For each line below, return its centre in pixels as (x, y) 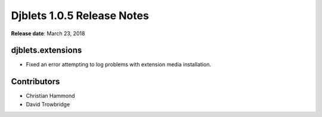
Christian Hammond (50, 96)
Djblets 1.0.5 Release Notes (80, 16)
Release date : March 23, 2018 (48, 33)
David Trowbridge (48, 104)
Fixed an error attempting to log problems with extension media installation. (119, 64)
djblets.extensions (47, 50)
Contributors (35, 81)
